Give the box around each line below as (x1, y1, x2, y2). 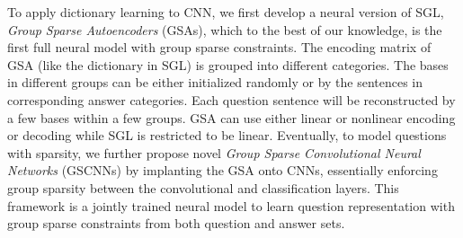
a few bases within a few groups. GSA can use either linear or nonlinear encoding (7, 108, 456, 127)
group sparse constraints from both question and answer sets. (7, 214, 345, 233)
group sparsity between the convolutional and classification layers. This (7, 178, 399, 197)
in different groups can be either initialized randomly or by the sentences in (7, 73, 423, 92)
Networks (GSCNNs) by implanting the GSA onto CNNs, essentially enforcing (7, 161, 438, 180)
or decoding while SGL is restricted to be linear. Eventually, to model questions (7, 126, 447, 145)
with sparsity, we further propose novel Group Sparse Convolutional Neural (7, 143, 421, 162)
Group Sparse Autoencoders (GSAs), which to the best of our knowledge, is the (7, 20, 442, 39)
